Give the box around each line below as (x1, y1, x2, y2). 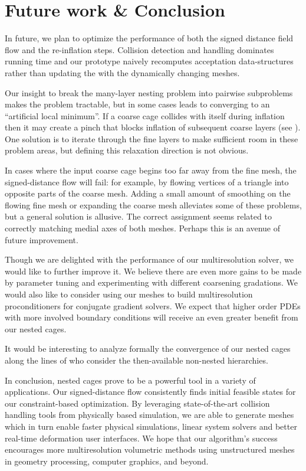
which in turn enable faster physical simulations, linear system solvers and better (5, 420, 297, 432)
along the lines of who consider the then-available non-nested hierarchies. (5, 354, 268, 366)
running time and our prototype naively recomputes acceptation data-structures (5, 55, 294, 67)
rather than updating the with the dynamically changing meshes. (5, 66, 240, 78)
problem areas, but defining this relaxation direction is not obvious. (5, 144, 249, 156)
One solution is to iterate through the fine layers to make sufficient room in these (5, 132, 298, 145)
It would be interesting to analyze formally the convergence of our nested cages (5, 342, 291, 355)
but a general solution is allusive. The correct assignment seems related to (5, 210, 272, 223)
